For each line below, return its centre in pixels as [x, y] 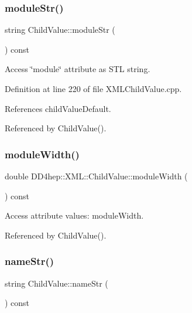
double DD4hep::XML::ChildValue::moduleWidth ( [96, 176]
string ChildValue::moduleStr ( [60, 30]
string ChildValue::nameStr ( [56, 283]
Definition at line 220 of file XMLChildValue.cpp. [93, 89]
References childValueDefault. [58, 108]
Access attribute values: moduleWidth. [74, 215]
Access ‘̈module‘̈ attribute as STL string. [78, 69]
